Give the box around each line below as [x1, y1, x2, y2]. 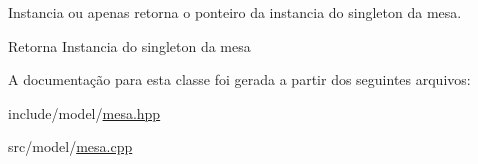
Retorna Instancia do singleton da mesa [8, 35, 251, 56]
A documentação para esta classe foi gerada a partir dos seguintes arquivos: [8, 69, 471, 90]
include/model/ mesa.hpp [8, 102, 161, 123]
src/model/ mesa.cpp [8, 136, 133, 157]
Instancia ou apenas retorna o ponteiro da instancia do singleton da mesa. [8, 2, 462, 22]
